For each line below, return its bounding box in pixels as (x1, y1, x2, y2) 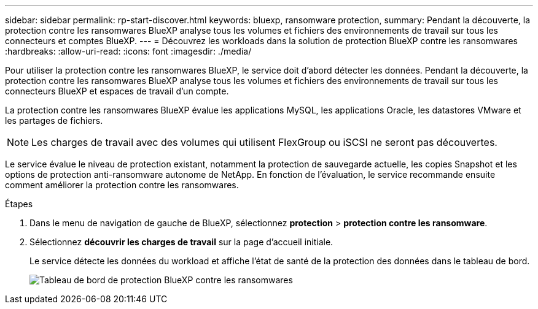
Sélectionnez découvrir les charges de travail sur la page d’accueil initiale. (29, 237, 333, 247)
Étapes (5, 199, 33, 209)
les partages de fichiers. (5, 115, 103, 126)
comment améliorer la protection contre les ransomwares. (5, 180, 239, 190)
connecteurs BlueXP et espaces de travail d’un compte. (5, 86, 229, 96)
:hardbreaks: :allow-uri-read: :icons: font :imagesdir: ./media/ (5, 46, 252, 56)
